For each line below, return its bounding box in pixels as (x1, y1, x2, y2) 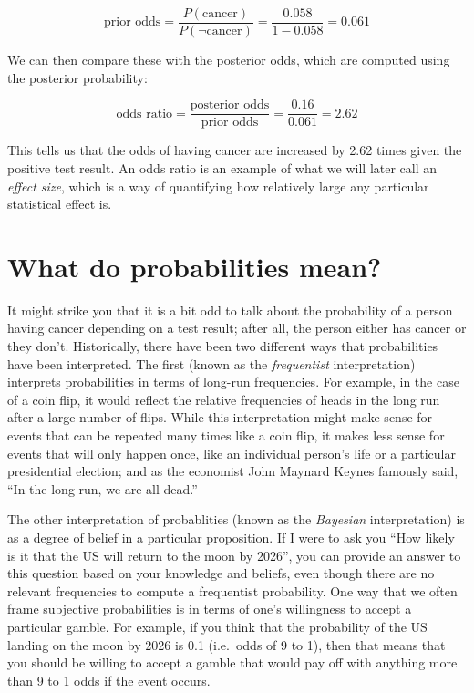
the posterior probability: (7, 67, 148, 87)
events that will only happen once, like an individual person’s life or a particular (7, 443, 456, 462)
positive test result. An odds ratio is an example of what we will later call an (7, 158, 438, 177)
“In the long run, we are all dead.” (7, 479, 198, 498)
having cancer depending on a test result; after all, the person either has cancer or (7, 318, 467, 337)
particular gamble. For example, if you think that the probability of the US (7, 616, 428, 636)
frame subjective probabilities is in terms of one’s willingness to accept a (7, 599, 412, 618)
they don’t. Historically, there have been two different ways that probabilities (7, 336, 438, 355)
